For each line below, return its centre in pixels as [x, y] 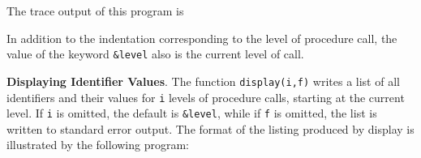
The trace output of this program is [95, 11]
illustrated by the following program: [98, 145]
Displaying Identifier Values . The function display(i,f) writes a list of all [203, 81]
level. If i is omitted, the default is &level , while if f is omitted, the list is [192, 113]
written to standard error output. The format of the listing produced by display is [210, 128]
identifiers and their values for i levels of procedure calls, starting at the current [206, 97]
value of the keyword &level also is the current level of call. [155, 54]
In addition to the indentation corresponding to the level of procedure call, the [202, 38]
